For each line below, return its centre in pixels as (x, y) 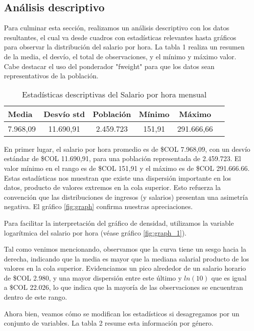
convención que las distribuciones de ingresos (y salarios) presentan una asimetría (126, 197)
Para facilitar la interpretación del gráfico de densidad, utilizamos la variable (119, 223)
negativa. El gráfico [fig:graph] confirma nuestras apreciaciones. (98, 206)
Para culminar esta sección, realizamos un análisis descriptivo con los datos (117, 28)
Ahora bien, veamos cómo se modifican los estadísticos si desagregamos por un (122, 313)
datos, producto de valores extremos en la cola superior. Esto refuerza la (113, 187)
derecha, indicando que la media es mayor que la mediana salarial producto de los (127, 258)
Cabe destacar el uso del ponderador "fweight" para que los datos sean (109, 66)
